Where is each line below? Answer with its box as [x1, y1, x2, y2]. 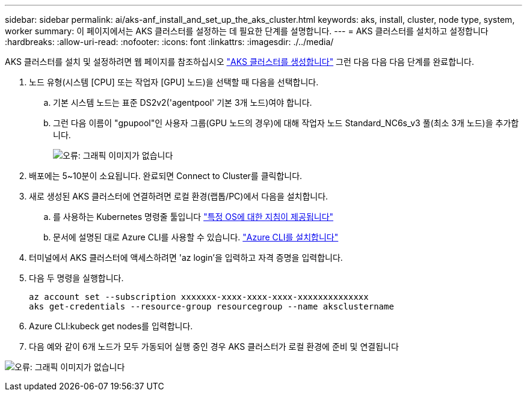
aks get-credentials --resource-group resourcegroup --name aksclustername [29, 302, 394, 311]
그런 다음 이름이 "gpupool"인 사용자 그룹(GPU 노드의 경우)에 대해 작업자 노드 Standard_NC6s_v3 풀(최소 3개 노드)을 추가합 [53, 118, 519, 128]
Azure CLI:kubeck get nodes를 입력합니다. [29, 321, 193, 331]
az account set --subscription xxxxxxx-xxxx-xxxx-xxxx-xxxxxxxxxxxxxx [29, 292, 369, 302]
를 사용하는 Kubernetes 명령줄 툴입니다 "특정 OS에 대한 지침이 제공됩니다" [53, 212, 334, 222]
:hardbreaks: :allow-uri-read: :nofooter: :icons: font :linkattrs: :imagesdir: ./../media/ [5, 37, 334, 47]
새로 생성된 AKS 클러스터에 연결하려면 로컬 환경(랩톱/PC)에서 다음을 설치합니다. [29, 191, 328, 201]
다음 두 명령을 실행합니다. [29, 273, 124, 283]
